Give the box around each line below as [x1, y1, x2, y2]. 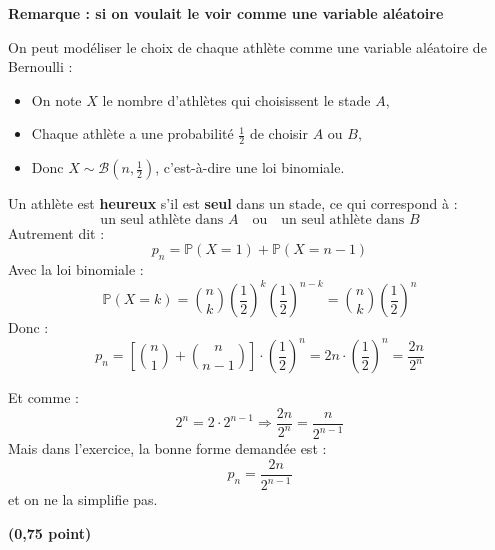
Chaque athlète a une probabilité [31, 123, 234, 144]
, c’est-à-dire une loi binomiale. [155, 157, 345, 178]
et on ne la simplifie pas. [8, 489, 158, 510]
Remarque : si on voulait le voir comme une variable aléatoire [8, 3, 444, 23]
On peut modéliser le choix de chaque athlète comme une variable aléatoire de [8, 36, 487, 57]
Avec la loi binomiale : [8, 259, 144, 280]
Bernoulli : [8, 56, 73, 77]
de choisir [249, 123, 308, 144]
